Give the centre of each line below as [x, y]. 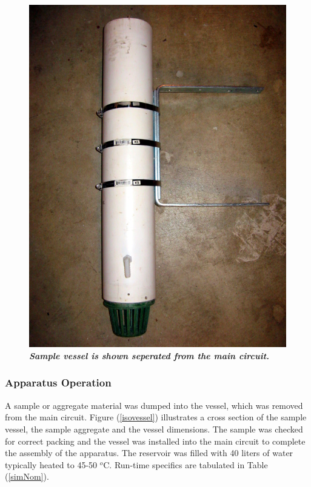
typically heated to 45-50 [51, 464]
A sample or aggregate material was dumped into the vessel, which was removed [154, 405]
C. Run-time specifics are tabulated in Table [186, 464]
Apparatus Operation [58, 383]
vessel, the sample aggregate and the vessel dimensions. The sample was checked [154, 429]
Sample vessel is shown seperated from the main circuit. [149, 355]
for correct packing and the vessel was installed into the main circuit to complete [155, 441]
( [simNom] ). [27, 476]
